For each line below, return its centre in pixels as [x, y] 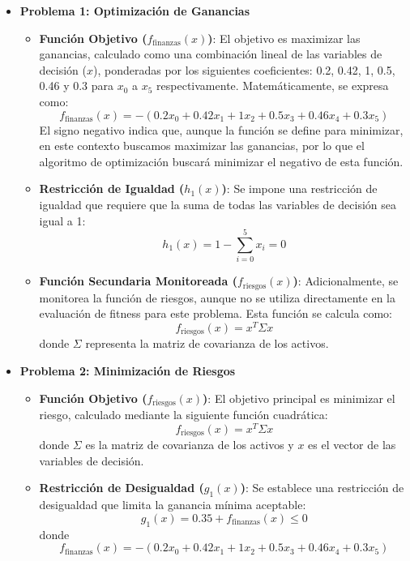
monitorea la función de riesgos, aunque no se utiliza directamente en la [217, 297]
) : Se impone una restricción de [299, 188]
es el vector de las [352, 445]
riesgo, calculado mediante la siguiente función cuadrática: [184, 415]
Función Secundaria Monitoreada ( [138, 281]
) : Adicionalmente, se [346, 281]
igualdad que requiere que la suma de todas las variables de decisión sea [218, 204]
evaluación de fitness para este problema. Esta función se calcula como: [216, 313]
